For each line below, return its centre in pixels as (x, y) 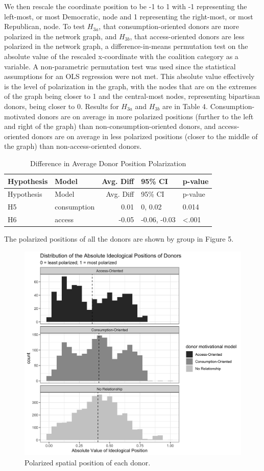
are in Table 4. (185, 106)
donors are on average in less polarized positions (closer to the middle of (145, 136)
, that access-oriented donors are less (187, 36)
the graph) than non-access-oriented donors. (73, 146)
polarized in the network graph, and (61, 36)
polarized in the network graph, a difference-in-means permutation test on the (126, 46)
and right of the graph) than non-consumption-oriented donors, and (110, 126)
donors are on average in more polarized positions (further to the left (146, 116)
